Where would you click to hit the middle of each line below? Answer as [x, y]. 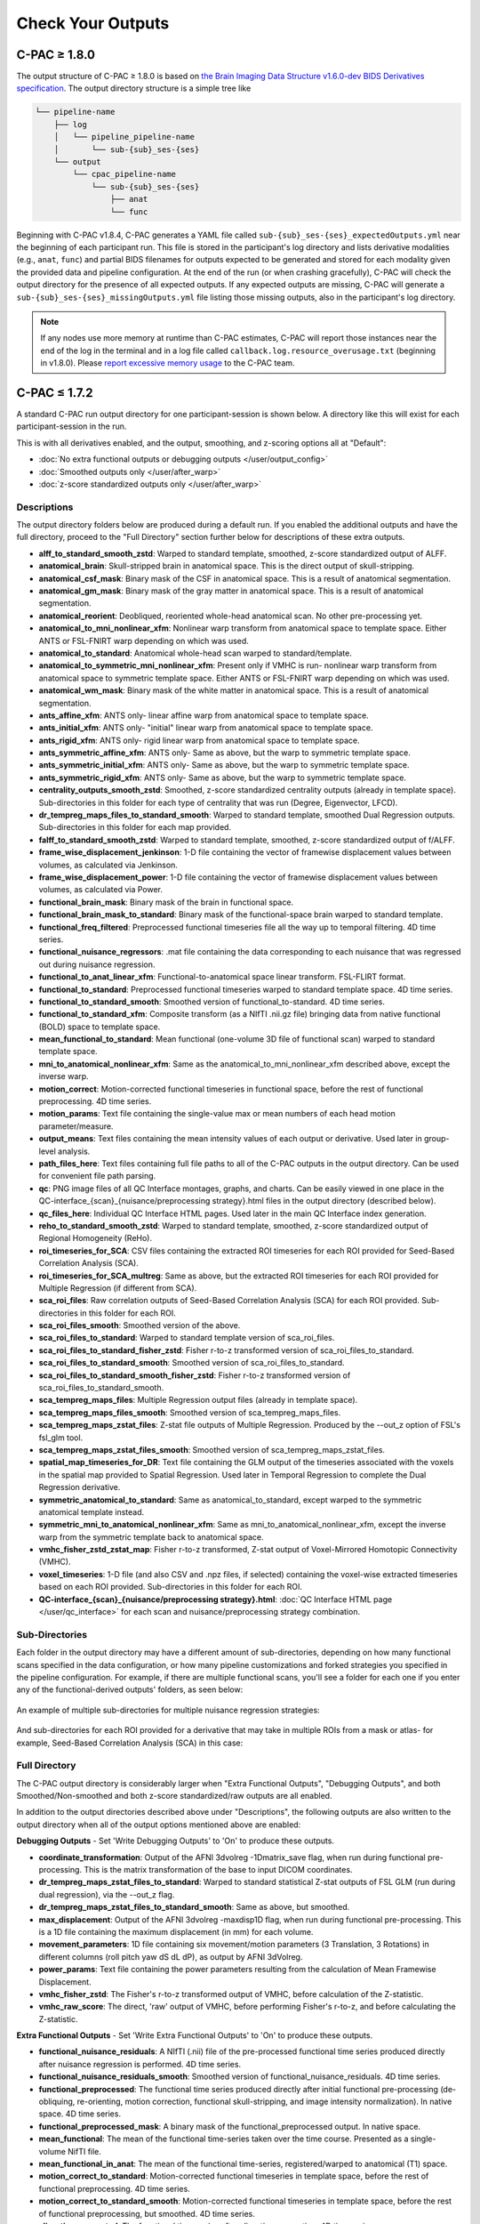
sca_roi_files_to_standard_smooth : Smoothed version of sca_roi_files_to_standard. [192, 1363]
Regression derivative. [80, 1487]
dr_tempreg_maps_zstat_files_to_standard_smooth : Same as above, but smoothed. [194, 1907]
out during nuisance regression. [97, 964]
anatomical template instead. [92, 1511]
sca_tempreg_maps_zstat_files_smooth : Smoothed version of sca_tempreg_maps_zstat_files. [212, 1449]
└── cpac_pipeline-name [124, 174]
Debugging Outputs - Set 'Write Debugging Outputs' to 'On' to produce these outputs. [176, 1841]
